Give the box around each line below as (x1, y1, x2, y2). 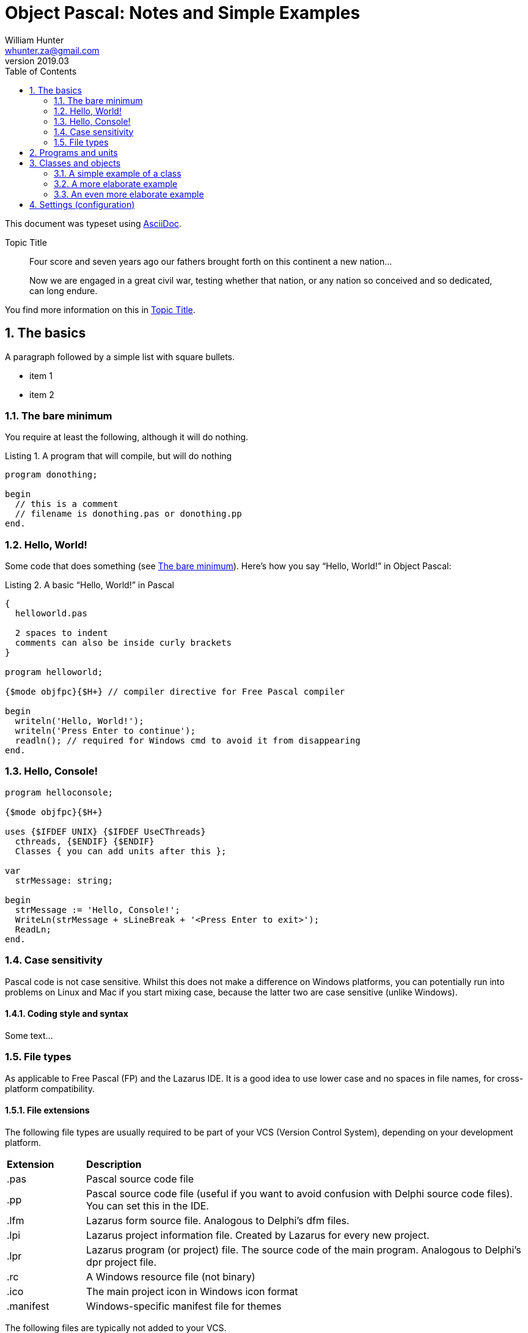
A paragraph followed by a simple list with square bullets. (5, 351, 235, 362)
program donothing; (5, 470, 98, 480)
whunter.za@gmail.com (5, 45, 100, 56)
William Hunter (5, 34, 64, 45)
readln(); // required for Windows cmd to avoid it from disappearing (15, 736, 361, 746)
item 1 (29, 370, 53, 381)
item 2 (29, 389, 54, 400)
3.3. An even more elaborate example (54, 188, 204, 199)
